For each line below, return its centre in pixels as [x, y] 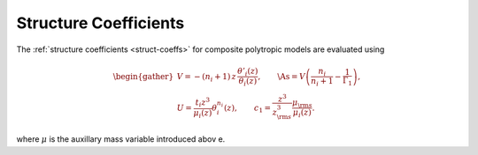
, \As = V [281, 76]
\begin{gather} [143, 76]
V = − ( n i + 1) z [206, 77]
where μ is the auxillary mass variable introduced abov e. [121, 139]
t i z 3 [203, 103]
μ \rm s [303, 103]
